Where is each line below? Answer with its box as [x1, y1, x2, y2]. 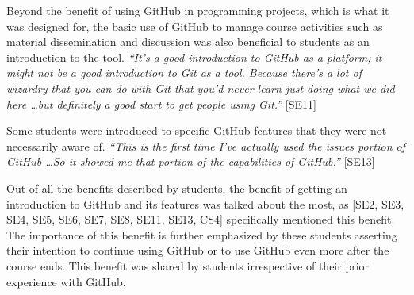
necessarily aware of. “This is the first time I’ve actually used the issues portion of [6, 137, 406, 154]
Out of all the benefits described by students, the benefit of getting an [6, 179, 347, 196]
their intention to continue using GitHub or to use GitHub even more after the [6, 242, 389, 259]
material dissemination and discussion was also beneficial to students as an [6, 33, 370, 50]
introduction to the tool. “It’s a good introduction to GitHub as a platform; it [6, 48, 382, 65]
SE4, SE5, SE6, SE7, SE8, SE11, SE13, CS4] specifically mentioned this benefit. [6, 211, 395, 228]
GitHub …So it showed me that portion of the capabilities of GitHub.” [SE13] [6, 153, 375, 170]
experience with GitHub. [6, 273, 126, 289]
